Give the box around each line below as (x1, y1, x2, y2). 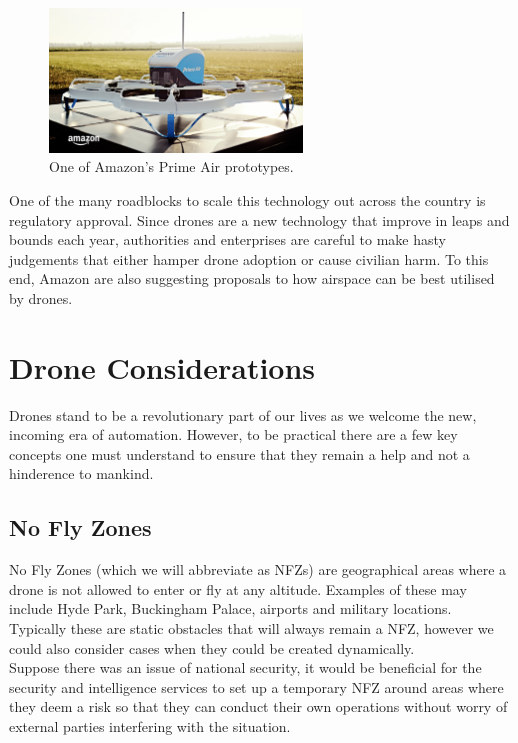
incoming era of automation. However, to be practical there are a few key (9, 424, 458, 445)
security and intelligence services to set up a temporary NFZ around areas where (9, 676, 504, 697)
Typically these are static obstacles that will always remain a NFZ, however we (9, 618, 494, 639)
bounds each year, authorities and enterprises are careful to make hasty (9, 229, 446, 250)
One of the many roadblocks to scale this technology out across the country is (9, 190, 486, 211)
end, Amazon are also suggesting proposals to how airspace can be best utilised (9, 268, 495, 289)
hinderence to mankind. (9, 463, 154, 484)
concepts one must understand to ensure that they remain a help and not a (9, 443, 470, 464)
